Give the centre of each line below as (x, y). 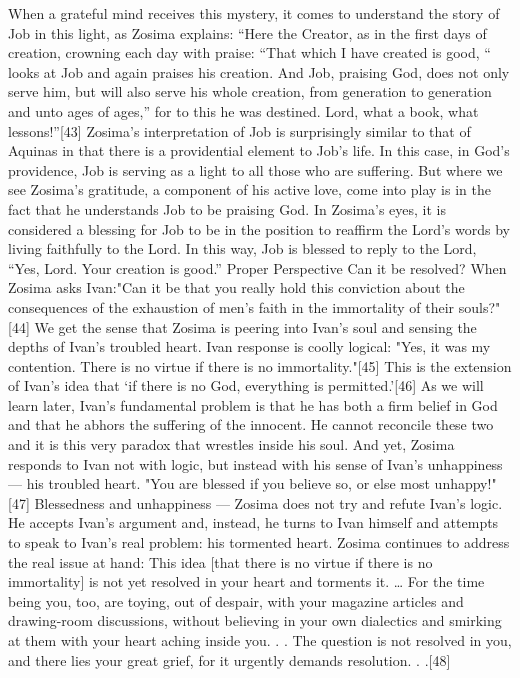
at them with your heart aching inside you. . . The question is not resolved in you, (260, 640)
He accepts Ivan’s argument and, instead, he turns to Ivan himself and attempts (253, 522)
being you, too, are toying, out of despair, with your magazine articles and (236, 600)
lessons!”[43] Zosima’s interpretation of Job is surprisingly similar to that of (239, 130)
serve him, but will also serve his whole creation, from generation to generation (250, 91)
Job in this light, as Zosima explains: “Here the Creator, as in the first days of (247, 32)
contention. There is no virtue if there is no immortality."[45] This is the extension (260, 365)
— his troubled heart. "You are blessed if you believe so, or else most (219, 483)
